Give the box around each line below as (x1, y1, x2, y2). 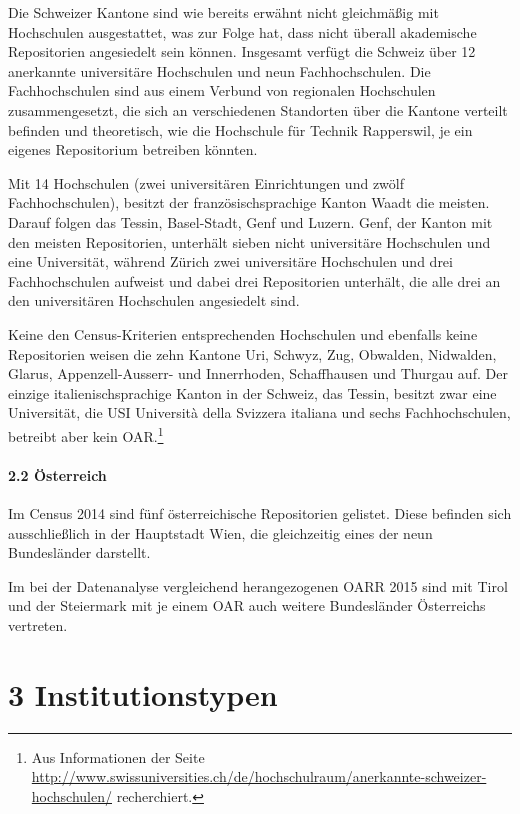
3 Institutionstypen (8, 673, 278, 714)
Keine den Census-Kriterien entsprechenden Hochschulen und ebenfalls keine (8, 323, 478, 344)
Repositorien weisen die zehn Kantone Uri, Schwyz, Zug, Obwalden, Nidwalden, (8, 343, 497, 364)
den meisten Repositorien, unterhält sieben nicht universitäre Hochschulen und (8, 231, 491, 252)
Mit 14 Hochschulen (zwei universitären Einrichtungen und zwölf (8, 172, 404, 193)
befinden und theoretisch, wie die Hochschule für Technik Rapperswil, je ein (8, 119, 473, 140)
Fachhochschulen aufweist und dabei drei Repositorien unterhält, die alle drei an (8, 270, 501, 291)
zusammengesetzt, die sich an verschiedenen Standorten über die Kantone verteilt (8, 99, 508, 120)
